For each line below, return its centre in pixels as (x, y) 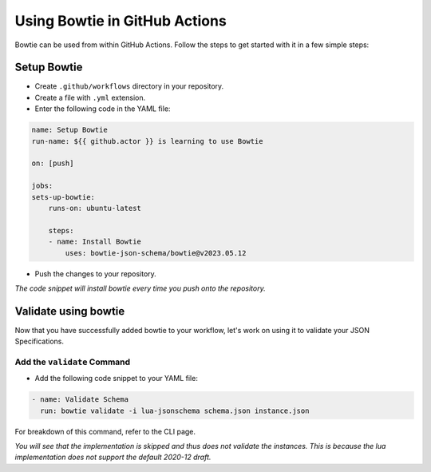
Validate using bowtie (70, 311)
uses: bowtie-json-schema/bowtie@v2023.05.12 (156, 253)
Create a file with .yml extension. (90, 97)
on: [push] (53, 163)
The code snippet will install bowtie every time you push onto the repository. (140, 288)
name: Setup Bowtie (69, 130)
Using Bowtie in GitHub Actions (121, 21)
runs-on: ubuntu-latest (95, 208)
